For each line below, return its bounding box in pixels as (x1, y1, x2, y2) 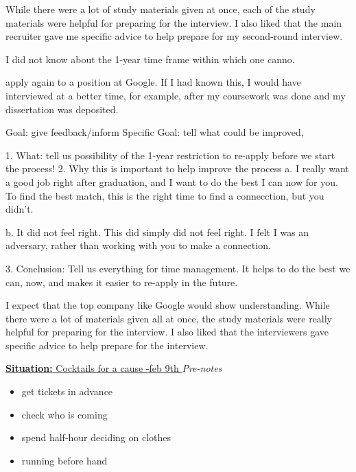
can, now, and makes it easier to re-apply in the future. (5, 274, 238, 289)
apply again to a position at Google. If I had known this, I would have (5, 75, 301, 89)
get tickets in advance (21, 384, 113, 399)
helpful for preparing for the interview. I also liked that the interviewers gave (5, 324, 329, 339)
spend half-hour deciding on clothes (21, 430, 171, 445)
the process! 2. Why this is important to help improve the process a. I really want (5, 161, 349, 176)
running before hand (21, 453, 108, 467)
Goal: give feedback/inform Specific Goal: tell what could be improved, (5, 125, 304, 139)
